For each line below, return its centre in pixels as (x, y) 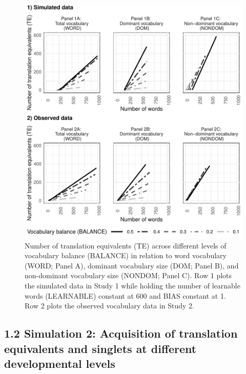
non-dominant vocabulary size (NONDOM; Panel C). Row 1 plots (128, 275)
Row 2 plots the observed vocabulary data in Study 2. (110, 306)
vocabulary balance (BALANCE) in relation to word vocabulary (126, 255)
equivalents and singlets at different (100, 348)
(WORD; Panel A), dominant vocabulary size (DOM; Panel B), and (132, 265)
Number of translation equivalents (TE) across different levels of (126, 245)
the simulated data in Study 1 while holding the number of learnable (132, 285)
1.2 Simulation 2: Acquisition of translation (121, 333)
